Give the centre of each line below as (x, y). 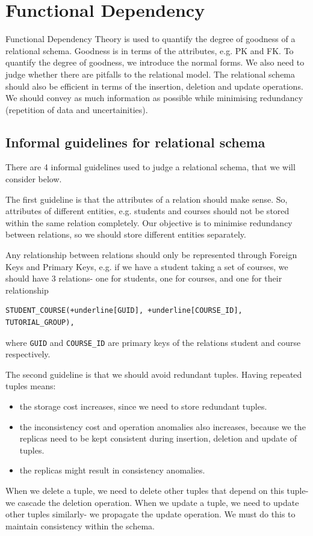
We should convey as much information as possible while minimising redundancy (154, 98)
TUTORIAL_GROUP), (40, 323)
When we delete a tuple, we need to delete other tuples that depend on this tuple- (157, 491)
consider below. (34, 179)
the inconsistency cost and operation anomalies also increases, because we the (163, 426)
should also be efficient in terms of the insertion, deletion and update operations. (154, 86)
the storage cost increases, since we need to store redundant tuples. (143, 406)
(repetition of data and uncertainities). (77, 109)
